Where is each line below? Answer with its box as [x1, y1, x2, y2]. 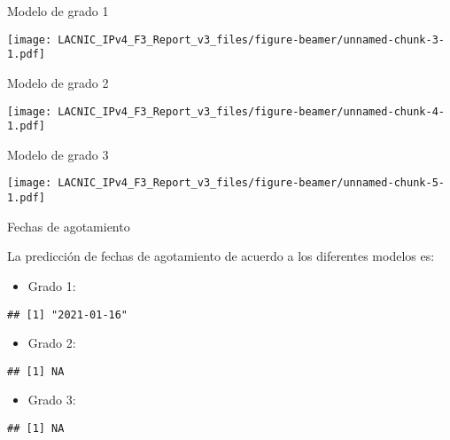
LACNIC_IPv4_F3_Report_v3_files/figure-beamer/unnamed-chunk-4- [58, 105, 445, 118]
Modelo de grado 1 [7, 2, 109, 20]
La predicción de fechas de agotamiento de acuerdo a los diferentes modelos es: [7, 247, 435, 265]
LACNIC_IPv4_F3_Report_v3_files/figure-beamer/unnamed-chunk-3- [58, 33, 445, 46]
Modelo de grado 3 [7, 145, 109, 163]
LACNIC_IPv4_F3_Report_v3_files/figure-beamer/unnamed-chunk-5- [58, 177, 445, 190]
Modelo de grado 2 [7, 73, 109, 91]
